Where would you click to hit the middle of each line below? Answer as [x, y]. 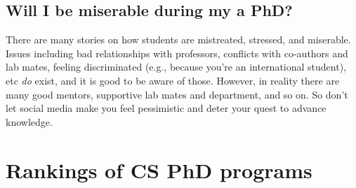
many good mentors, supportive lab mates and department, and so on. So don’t [177, 94]
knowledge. [29, 121]
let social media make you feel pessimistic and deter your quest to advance [166, 108]
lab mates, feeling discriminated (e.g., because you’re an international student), [176, 67]
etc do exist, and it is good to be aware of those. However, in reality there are [173, 80]
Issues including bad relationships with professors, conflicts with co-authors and [177, 53]
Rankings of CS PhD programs [159, 169]
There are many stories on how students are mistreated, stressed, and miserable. [178, 39]
